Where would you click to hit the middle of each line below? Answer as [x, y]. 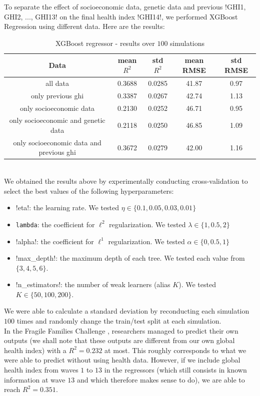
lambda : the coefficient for [55, 224]
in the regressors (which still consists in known [175, 370]
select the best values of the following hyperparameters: [89, 191]
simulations [187, 43]
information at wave [35, 379]
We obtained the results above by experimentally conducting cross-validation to [126, 181]
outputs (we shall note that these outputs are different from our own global [119, 340]
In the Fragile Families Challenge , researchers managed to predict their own [121, 330]
